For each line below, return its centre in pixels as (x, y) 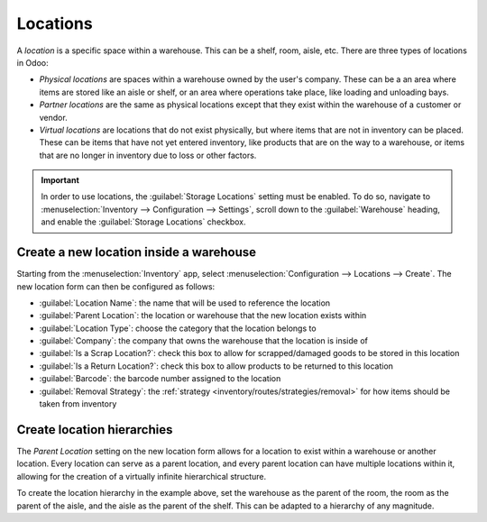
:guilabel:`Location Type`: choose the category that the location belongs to (178, 328)
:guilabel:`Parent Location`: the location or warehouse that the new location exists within (203, 316)
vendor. (53, 117)
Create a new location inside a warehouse (137, 252)
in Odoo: (32, 62)
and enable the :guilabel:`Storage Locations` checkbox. (144, 222)
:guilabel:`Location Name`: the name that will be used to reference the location (185, 303)
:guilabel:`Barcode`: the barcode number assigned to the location (160, 379)
